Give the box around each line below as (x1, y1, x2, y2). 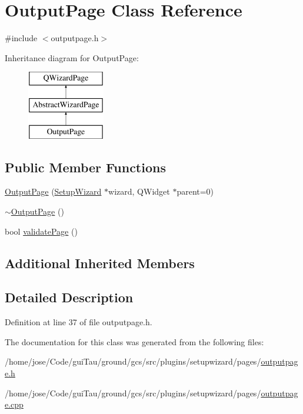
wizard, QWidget (108, 185, 170, 198)
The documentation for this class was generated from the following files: (5, 335, 264, 348)
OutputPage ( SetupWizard (5, 185, 102, 198)
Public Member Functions (5, 158, 166, 176)
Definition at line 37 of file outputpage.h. (5, 316, 152, 328)
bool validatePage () (5, 225, 78, 237)
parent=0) (177, 185, 214, 198)
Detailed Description (5, 288, 134, 306)
